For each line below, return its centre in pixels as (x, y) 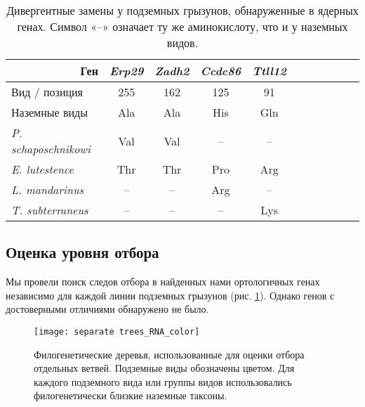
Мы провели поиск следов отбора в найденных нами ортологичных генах (163, 282)
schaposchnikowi (51, 149)
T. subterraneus (50, 210)
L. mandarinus (48, 189)
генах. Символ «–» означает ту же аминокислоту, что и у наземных (182, 26)
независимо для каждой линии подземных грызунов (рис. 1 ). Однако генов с (170, 295)
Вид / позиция (47, 92)
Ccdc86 (221, 71)
